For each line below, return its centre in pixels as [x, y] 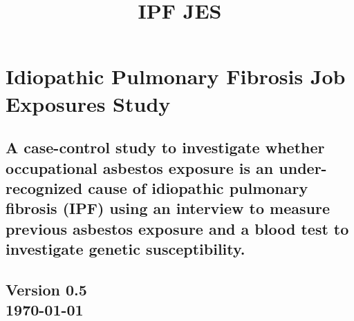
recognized [44, 187]
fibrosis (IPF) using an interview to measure [168, 208]
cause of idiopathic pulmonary [198, 187]
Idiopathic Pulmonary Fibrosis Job [176, 76]
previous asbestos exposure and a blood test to [177, 228]
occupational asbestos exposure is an [140, 167]
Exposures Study [88, 103]
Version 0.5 [46, 289]
